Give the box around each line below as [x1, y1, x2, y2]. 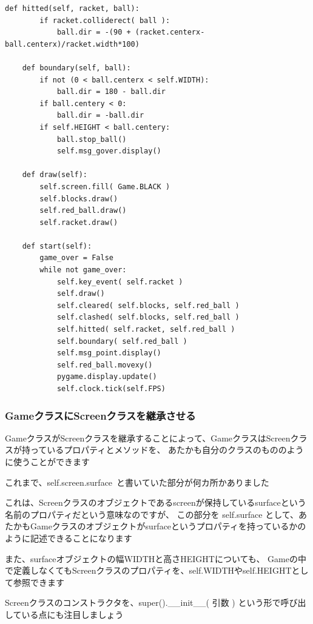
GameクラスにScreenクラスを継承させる [5, 408, 196, 423]
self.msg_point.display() [56, 349, 161, 358]
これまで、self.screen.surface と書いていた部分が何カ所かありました [5, 475, 269, 488]
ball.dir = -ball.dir [56, 111, 144, 120]
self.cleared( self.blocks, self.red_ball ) [56, 301, 240, 310]
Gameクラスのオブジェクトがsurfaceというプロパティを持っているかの [30, 520, 306, 532]
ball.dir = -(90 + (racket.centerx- [56, 28, 205, 37]
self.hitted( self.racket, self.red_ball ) [56, 325, 235, 334]
